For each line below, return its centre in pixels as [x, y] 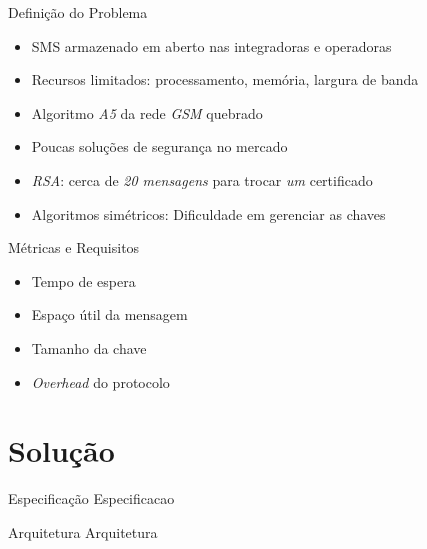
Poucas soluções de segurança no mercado [159, 146]
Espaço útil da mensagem [109, 314]
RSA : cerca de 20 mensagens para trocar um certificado [202, 179]
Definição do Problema [78, 12]
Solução [61, 450]
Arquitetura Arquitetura [83, 531]
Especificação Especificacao [91, 498]
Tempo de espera [83, 280]
